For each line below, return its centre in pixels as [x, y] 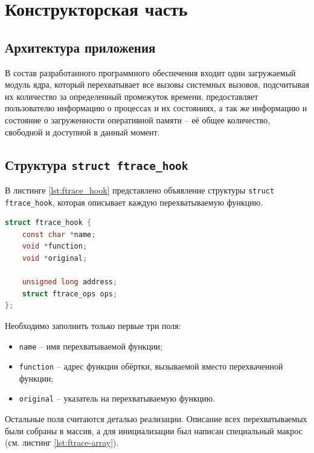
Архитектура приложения [80, 47]
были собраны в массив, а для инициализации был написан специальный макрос [154, 430]
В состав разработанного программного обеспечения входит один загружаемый [150, 72]
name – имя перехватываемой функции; [91, 346]
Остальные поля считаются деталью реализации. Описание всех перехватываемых [156, 419]
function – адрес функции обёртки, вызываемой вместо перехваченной [151, 366]
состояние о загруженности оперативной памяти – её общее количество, [138, 119]
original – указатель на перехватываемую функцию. [117, 398]
